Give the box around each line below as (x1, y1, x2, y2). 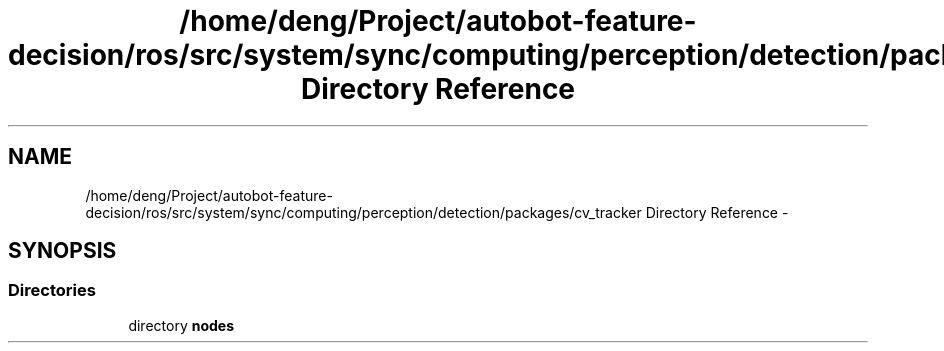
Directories (8, 280, 96, 301)
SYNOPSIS (8, 238, 117, 264)
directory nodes (128, 316, 234, 334)
